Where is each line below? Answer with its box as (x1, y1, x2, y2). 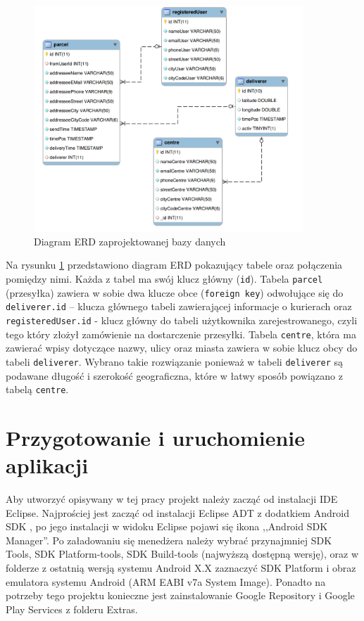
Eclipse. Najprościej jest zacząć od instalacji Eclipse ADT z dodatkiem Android (6, 505, 349, 520)
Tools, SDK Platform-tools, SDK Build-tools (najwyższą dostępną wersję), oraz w (6, 546, 359, 561)
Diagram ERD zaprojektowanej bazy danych (34, 233, 226, 248)
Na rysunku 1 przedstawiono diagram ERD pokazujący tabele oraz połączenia (6, 257, 343, 272)
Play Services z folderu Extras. (6, 601, 138, 616)
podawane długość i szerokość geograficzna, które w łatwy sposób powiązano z (6, 368, 343, 383)
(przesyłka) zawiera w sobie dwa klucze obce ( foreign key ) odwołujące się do (6, 285, 344, 300)
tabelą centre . (6, 382, 69, 397)
